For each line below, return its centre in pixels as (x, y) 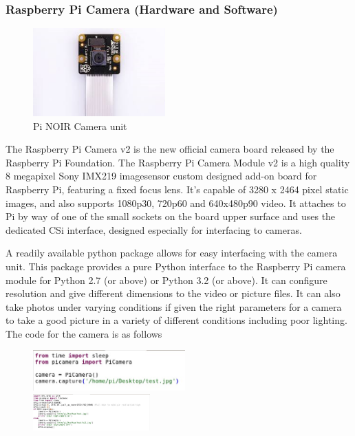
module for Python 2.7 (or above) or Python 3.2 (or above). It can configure (166, 280)
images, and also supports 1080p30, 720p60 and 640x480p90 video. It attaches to (176, 203)
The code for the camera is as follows (84, 333)
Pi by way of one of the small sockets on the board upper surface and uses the (171, 216)
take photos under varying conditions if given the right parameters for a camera (174, 306)
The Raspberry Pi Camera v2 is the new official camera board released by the (170, 149)
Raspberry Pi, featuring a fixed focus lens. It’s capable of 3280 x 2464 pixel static (177, 189)
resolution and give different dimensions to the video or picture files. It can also (173, 293)
